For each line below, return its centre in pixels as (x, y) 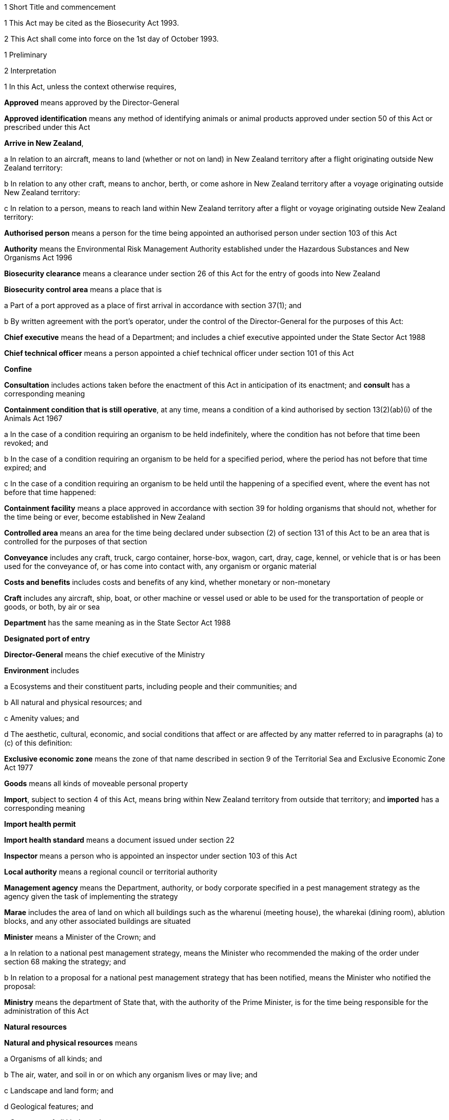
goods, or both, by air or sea (52, 607)
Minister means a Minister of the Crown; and (80, 937)
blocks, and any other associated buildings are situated (97, 921)
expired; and (25, 468)
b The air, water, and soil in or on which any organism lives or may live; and (131, 1075)
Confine (18, 369)
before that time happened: (50, 492)
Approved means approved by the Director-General (92, 102)
